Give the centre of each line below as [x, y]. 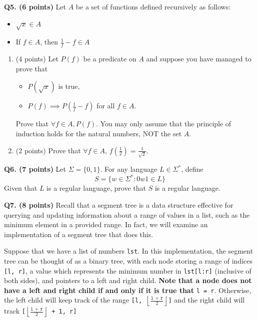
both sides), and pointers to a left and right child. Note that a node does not [128, 280]
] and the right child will [206, 300]
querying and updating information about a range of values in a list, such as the [127, 214]
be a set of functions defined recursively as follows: [153, 6]
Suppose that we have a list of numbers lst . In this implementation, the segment [128, 251]
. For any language [129, 169]
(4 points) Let [37, 59]
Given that [21, 188]
